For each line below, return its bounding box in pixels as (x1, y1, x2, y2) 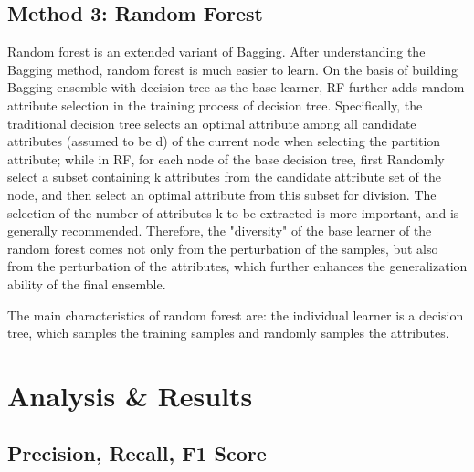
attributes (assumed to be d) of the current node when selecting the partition (7, 131, 441, 151)
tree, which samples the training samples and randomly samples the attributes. (7, 323, 449, 342)
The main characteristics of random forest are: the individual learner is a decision (7, 305, 464, 324)
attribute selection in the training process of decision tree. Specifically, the (7, 95, 423, 114)
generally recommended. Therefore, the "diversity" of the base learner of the (7, 221, 432, 240)
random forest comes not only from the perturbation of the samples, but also (7, 238, 438, 257)
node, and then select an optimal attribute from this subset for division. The (7, 184, 437, 204)
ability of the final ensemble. (7, 274, 166, 293)
